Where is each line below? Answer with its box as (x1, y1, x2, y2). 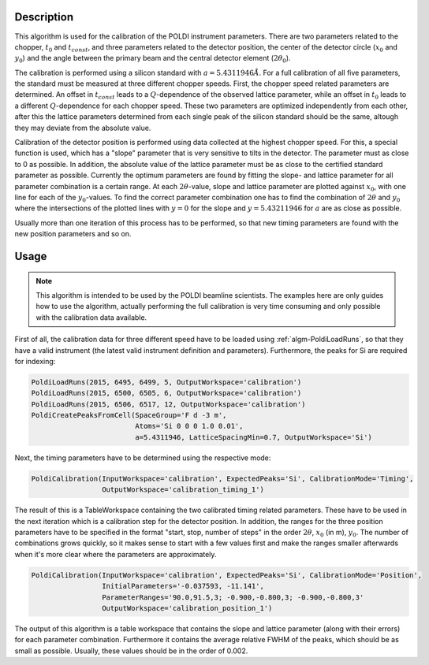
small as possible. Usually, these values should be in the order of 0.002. (14, 646, 248, 656)
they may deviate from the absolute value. (14, 123, 151, 132)
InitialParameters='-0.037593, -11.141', (101, 581, 264, 591)
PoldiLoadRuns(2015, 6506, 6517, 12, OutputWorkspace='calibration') (31, 399, 306, 409)
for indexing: (14, 356, 56, 366)
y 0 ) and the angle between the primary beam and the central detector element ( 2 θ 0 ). (14, 54, 291, 65)
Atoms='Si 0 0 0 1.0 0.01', (135, 422, 244, 431)
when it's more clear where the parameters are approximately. (14, 549, 217, 559)
